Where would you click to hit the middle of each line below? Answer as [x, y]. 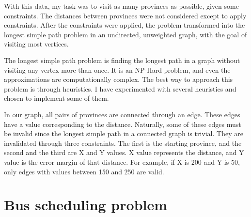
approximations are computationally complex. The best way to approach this [118, 79]
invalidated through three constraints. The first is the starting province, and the [123, 143]
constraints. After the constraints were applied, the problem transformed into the [125, 25]
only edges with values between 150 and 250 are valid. [84, 171]
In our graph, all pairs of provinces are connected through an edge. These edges [122, 114]
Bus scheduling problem [86, 205]
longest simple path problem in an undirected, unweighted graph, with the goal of [125, 34]
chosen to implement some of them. [56, 98]
